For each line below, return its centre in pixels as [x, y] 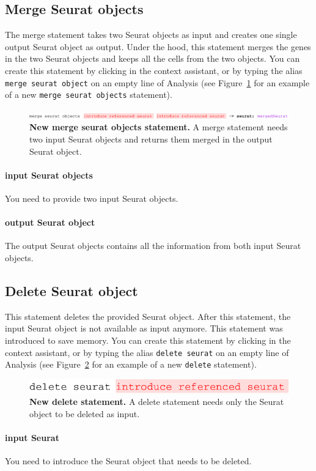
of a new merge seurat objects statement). [89, 95]
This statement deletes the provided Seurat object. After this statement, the [148, 316]
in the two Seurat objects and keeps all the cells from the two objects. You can [152, 58]
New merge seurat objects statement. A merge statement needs [159, 127]
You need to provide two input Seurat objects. [92, 198]
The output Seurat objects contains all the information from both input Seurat [153, 246]
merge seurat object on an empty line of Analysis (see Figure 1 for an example [157, 82]
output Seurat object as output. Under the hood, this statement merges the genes [158, 46]
